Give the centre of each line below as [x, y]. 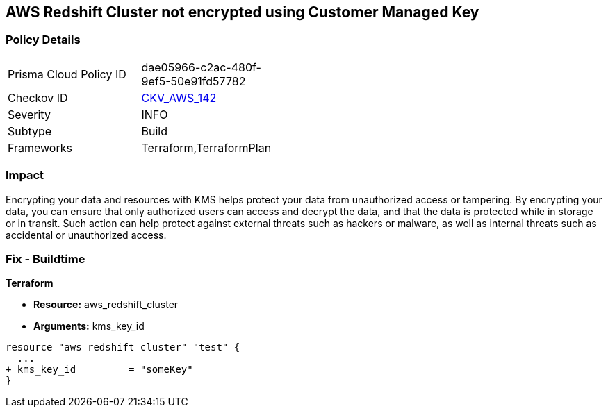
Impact [25, 175]
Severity [29, 114]
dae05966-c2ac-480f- [201, 67]
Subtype [30, 131]
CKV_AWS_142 [179, 98]
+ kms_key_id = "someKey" [99, 370]
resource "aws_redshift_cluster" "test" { [123, 347]
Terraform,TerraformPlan [206, 147]
